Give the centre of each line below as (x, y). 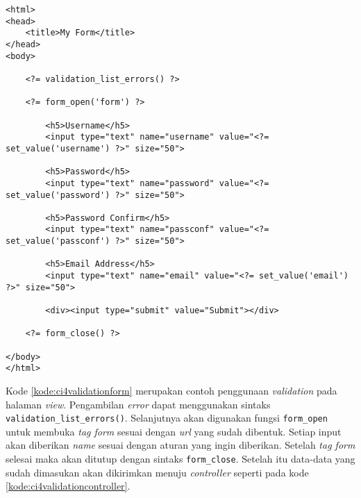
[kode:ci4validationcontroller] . (68, 486)
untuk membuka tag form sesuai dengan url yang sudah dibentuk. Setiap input (174, 431)
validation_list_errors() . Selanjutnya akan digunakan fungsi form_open (167, 418)
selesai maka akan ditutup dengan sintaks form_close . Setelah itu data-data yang (180, 459)
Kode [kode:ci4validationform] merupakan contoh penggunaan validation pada (171, 390)
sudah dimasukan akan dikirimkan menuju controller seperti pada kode (157, 472)
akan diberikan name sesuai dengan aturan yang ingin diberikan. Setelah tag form (180, 445)
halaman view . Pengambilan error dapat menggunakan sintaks (138, 404)
